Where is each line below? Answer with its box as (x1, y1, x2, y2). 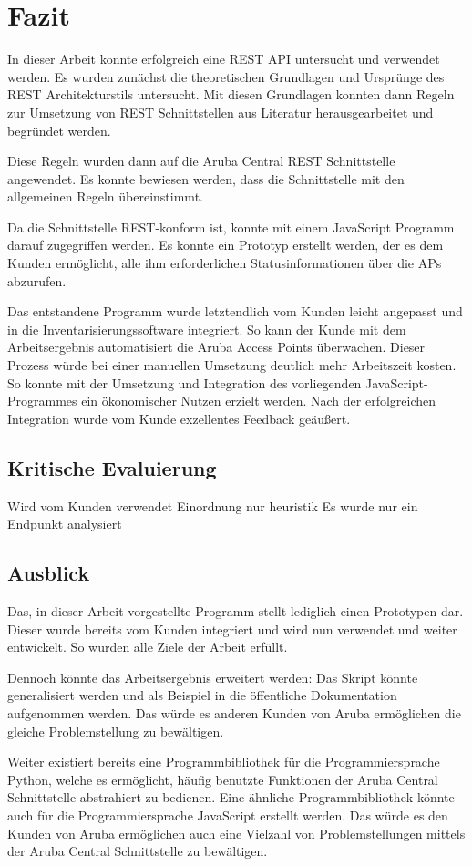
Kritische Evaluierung (7, 453, 217, 481)
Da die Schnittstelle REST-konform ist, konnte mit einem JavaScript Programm (7, 217, 455, 236)
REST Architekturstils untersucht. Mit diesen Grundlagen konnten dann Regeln (7, 85, 455, 104)
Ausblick (7, 559, 90, 587)
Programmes (7, 391, 77, 410)
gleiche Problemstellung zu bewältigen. (7, 721, 224, 740)
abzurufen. (7, 271, 67, 290)
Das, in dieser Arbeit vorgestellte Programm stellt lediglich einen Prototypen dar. (7, 602, 464, 620)
